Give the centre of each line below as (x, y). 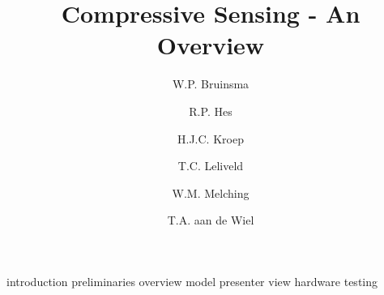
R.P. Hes (211, 111)
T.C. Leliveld (211, 166)
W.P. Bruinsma (211, 84)
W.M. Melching (211, 192)
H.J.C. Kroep (211, 138)
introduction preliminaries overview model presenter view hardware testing (192, 281)
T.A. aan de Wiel (211, 220)
